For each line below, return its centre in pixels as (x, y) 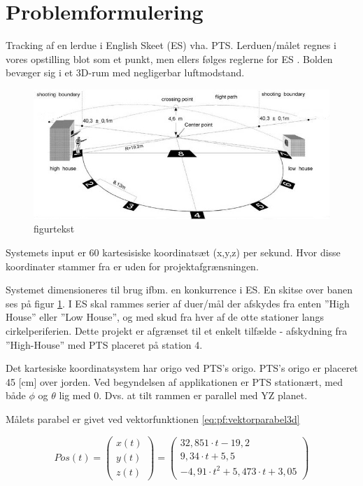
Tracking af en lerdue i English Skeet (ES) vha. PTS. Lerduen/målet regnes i (171, 45)
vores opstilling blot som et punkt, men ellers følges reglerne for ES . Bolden (169, 58)
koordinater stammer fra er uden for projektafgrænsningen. (132, 266)
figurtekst (54, 229)
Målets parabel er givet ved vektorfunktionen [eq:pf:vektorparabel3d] (153, 418)
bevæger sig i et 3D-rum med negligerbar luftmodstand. (125, 72)
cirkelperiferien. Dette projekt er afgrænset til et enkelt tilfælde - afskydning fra (177, 331)
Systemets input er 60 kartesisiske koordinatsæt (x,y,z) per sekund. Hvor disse (173, 252)
